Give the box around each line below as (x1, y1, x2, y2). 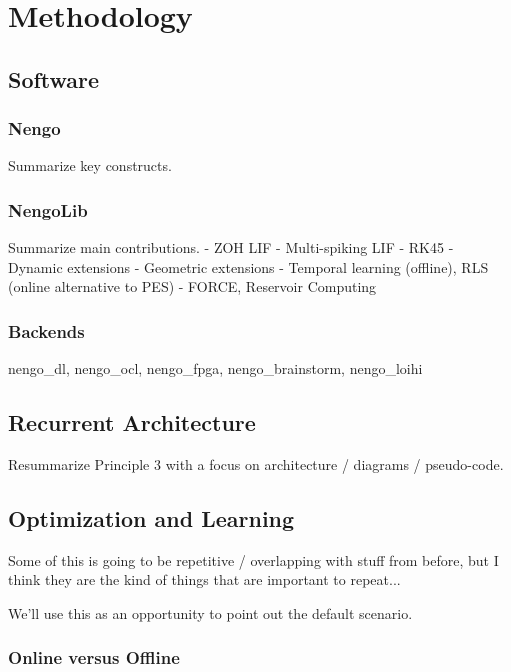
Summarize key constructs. (8, 155, 172, 176)
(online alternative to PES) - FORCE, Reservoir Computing (8, 276, 377, 297)
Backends (8, 318, 85, 343)
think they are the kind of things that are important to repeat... (8, 569, 401, 590)
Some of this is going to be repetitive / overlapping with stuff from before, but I (8, 549, 499, 570)
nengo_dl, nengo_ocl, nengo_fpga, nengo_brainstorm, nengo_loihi (8, 358, 423, 379)
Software (8, 63, 100, 94)
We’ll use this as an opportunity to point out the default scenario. (8, 602, 413, 623)
